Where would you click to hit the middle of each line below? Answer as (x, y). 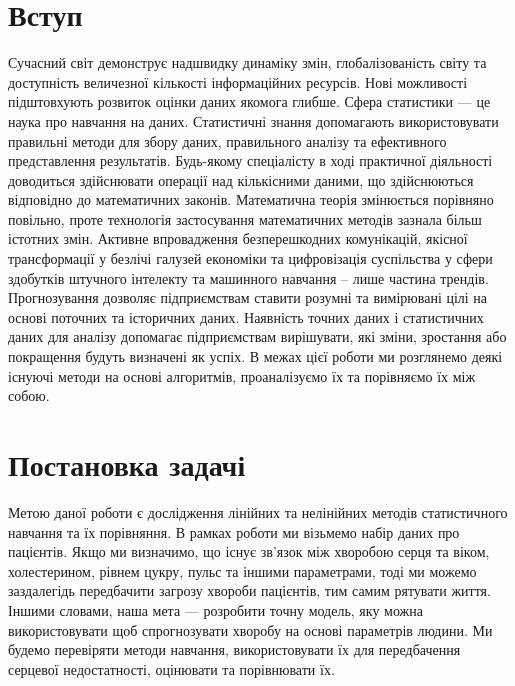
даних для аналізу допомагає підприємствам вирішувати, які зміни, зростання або (257, 336)
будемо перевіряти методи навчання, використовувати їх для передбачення (234, 649)
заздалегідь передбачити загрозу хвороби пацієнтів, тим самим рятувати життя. (249, 590)
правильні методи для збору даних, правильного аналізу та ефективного (227, 140)
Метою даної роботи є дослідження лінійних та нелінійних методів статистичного (258, 511)
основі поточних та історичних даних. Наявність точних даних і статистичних (246, 316)
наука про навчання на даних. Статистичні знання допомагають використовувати (253, 120)
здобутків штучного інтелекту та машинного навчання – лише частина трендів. (248, 277)
